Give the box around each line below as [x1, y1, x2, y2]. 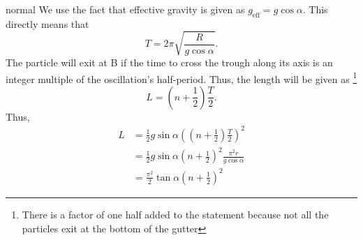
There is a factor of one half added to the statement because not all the [22, 207, 329, 221]
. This [302, 2, 328, 16]
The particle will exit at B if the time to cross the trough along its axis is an [6, 54, 333, 69]
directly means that [6, 16, 89, 31]
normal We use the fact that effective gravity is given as [6, 2, 245, 16]
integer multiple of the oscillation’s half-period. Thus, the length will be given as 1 [6, 69, 357, 86]
